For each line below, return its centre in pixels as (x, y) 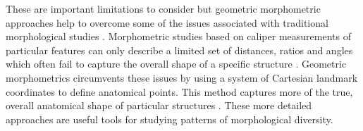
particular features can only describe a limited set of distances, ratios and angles (179, 50)
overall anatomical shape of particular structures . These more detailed (159, 105)
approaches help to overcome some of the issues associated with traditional (167, 22)
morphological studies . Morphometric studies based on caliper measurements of (178, 36)
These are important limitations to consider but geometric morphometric (163, 8)
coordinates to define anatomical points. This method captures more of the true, (179, 91)
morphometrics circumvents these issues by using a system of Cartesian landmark (182, 77)
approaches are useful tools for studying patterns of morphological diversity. (170, 119)
